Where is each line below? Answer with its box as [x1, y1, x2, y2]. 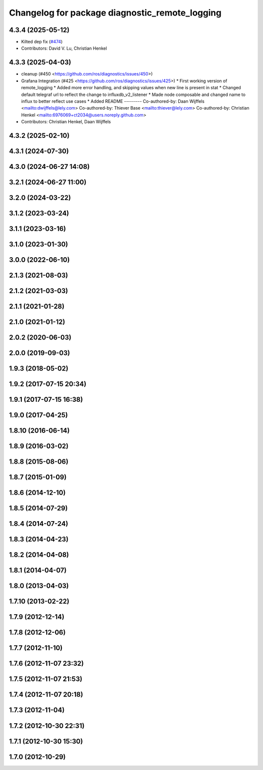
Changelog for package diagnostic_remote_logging [9, 7, 222, 18]
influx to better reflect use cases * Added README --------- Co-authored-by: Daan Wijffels [21, 98, 205, 104]
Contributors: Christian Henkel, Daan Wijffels [21, 119, 112, 125]
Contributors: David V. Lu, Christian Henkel [21, 45, 107, 51]
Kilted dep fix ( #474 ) [21, 39, 63, 45]
